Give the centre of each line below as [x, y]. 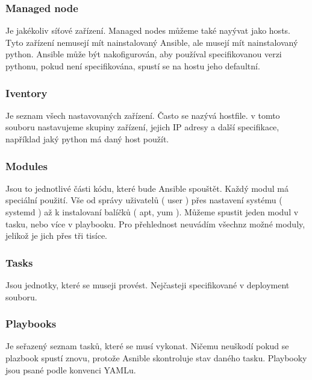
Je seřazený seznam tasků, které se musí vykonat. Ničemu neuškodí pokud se [147, 346]
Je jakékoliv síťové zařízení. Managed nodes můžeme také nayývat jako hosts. [148, 30]
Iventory [27, 93]
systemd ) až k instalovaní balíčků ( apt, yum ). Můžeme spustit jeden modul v [152, 212]
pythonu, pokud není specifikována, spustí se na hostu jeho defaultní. [133, 66]
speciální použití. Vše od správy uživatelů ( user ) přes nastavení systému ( [144, 200]
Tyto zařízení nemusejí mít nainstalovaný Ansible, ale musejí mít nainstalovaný [152, 42]
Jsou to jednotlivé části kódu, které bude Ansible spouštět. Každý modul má [147, 188]
